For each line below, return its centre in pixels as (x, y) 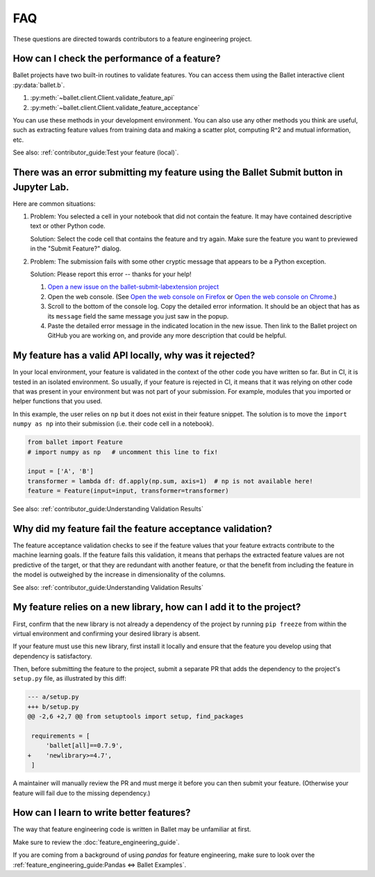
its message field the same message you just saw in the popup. (138, 316)
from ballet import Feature (75, 442)
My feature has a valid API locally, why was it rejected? (134, 356)
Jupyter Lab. (41, 187)
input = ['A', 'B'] (60, 472)
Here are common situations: (54, 203)
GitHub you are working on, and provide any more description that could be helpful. (167, 336)
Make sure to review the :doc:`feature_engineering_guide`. (96, 842)
